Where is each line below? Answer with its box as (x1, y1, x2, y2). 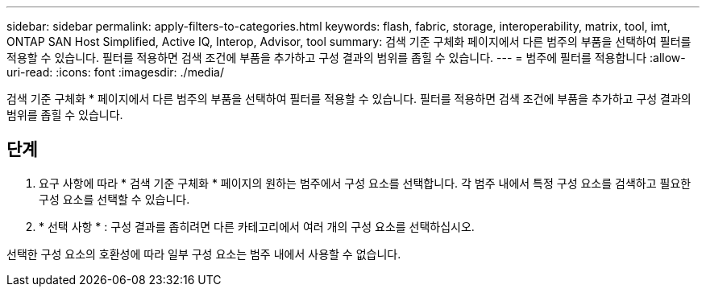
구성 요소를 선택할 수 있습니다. (39, 192, 190, 206)
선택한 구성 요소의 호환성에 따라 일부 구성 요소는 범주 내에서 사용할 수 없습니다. (6, 246, 401, 261)
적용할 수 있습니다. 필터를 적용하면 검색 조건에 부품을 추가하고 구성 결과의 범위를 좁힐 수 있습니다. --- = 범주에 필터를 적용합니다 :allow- (6, 51, 686, 64)
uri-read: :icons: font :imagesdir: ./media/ (6, 65, 224, 79)
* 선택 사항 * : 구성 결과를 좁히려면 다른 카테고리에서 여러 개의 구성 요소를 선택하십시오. (39, 219, 475, 233)
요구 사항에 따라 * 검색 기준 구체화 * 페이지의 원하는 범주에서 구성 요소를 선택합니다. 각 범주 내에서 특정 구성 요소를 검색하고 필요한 (39, 175, 691, 190)
